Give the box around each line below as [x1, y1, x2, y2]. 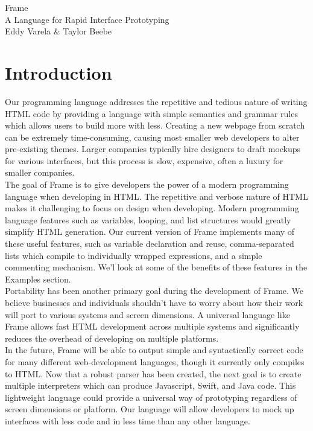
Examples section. [5, 272, 71, 285]
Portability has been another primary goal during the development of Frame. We [5, 284, 304, 297]
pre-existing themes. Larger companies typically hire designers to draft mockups [5, 142, 301, 155]
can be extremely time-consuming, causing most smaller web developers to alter [5, 130, 300, 143]
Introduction [5, 60, 112, 85]
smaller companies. [5, 166, 75, 179]
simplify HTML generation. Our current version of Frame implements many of [5, 225, 294, 238]
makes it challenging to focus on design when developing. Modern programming [5, 202, 299, 214]
